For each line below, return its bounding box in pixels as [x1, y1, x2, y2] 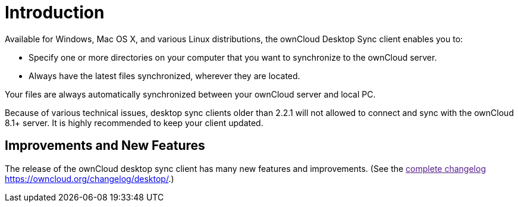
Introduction [5, 2, 105, 23]
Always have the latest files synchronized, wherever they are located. [29, 70, 300, 81]
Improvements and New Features [5, 138, 205, 153]
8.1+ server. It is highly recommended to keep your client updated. [5, 117, 263, 128]
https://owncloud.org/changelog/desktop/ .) [5, 173, 174, 184]
